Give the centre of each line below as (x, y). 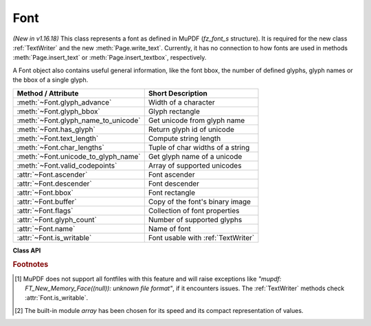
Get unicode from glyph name (196, 120)
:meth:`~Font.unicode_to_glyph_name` (79, 156)
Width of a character (182, 102)
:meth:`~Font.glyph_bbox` (59, 111)
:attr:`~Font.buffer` (47, 202)
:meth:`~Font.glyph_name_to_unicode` (79, 120)
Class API (27, 250)
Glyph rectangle (174, 111)
